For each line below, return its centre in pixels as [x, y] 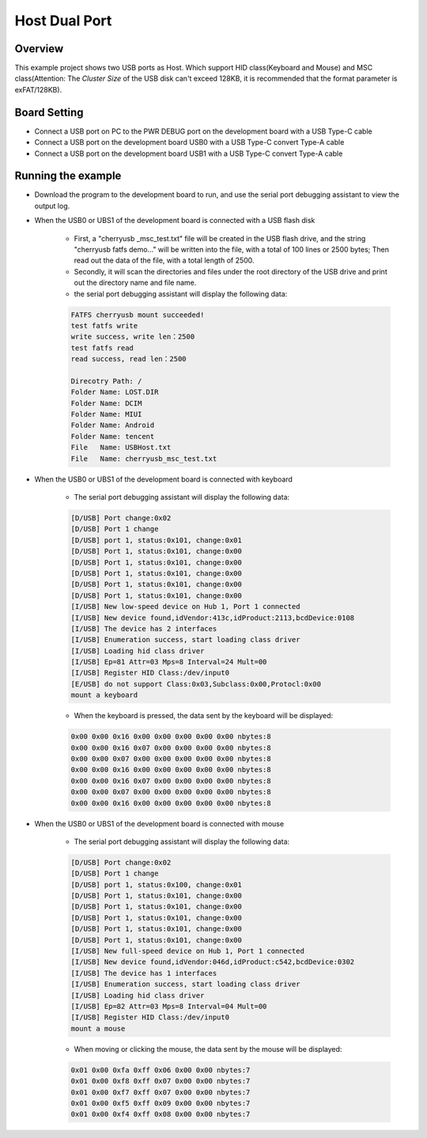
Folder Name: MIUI [106, 414]
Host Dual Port [63, 21]
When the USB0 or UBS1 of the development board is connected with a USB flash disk [175, 221]
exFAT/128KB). [38, 89]
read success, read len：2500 [128, 359]
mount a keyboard [104, 695]
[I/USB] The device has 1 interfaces [144, 973]
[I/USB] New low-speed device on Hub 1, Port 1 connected [185, 607]
